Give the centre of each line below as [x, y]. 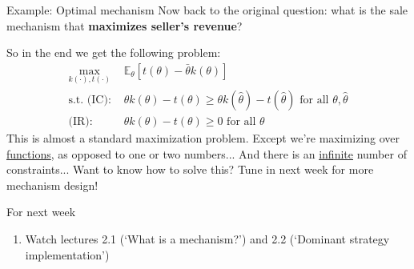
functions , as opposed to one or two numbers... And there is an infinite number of [207, 153]
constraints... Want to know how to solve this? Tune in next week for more [190, 169]
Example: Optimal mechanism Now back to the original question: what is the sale [207, 10]
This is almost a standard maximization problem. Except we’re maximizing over [203, 138]
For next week [41, 212]
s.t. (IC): [90, 100]
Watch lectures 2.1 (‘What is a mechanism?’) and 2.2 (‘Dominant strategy [207, 239]
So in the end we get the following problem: [114, 52]
